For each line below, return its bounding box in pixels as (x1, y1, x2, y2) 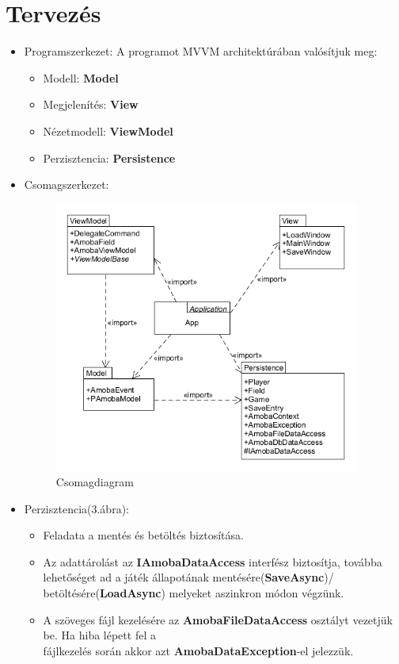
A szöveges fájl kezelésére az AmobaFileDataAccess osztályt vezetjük (43, 611, 393, 628)
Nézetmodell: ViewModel (43, 122, 173, 139)
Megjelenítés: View (43, 96, 139, 113)
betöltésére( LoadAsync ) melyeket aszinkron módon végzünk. (43, 584, 344, 601)
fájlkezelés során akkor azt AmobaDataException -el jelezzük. (43, 642, 354, 658)
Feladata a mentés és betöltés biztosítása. (43, 527, 244, 543)
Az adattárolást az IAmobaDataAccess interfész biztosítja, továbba (43, 553, 382, 570)
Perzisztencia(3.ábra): (24, 500, 129, 516)
